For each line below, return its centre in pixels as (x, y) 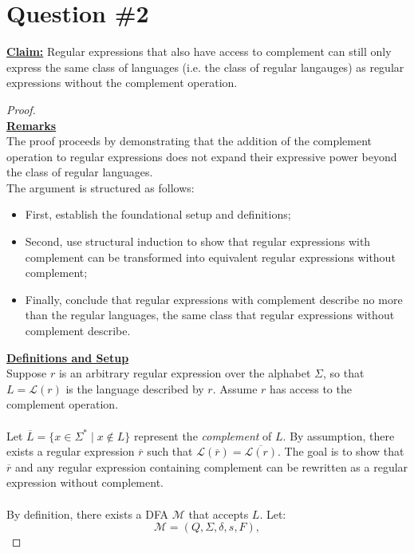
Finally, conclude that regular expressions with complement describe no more (214, 299)
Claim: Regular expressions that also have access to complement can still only (199, 51)
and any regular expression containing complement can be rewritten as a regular (211, 466)
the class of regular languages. (80, 172)
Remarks (32, 125)
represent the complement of (203, 435)
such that (170, 451)
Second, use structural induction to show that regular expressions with (198, 241)
